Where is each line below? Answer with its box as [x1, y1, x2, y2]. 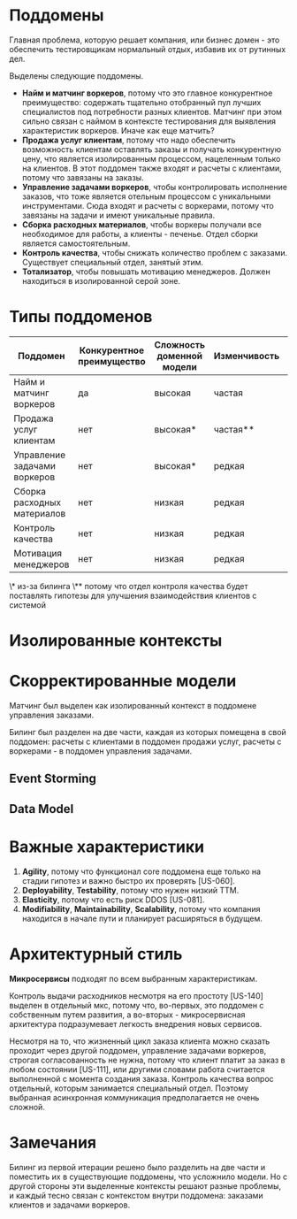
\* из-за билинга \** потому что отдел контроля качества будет [9, 580, 248, 591]
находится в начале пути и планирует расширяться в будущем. [21, 913, 263, 924]
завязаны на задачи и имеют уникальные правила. [21, 210, 216, 220]
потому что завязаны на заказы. [21, 172, 144, 182]
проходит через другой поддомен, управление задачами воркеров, [9, 1045, 267, 1055]
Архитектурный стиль [9, 944, 183, 964]
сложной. [9, 1101, 46, 1112]
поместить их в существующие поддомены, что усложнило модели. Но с [9, 1171, 288, 1182]
